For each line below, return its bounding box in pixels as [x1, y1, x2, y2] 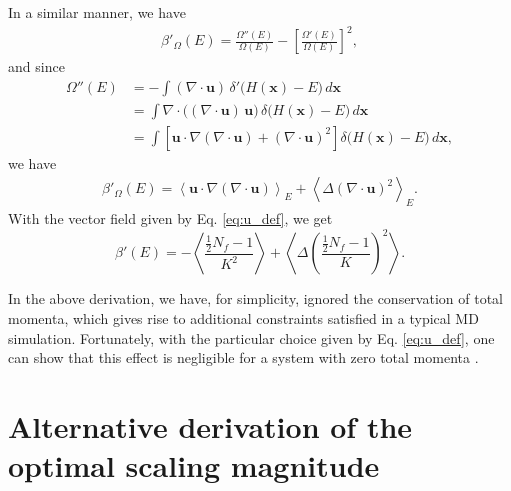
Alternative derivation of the [8, 405, 413, 446]
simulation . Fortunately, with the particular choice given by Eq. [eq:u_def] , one [8, 327, 495, 348]
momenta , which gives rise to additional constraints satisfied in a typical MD [8, 307, 479, 328]
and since [8, 56, 65, 77]
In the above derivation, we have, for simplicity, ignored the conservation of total [8, 288, 503, 309]
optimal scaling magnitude [8, 445, 380, 486]
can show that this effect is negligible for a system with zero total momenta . [8, 347, 479, 368]
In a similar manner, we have [8, 2, 186, 22]
